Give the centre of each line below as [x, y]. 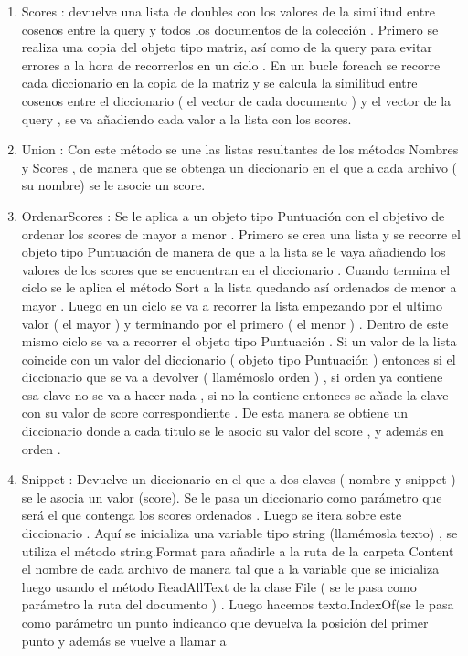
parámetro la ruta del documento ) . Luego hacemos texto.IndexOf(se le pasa [238, 604]
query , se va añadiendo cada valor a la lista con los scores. [186, 118]
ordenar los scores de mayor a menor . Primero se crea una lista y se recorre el [241, 233]
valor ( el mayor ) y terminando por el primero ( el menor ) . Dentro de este [235, 323]
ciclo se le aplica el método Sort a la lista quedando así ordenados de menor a [239, 287]
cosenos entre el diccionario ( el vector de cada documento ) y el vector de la [236, 100]
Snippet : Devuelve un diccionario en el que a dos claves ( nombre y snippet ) [239, 479]
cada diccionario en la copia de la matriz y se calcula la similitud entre [219, 83]
